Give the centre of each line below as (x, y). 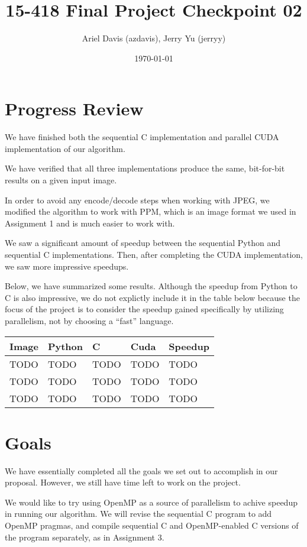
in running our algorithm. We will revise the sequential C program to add (138, 514)
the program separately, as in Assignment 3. (85, 537)
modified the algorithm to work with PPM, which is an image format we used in (151, 211)
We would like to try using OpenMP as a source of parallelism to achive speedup (151, 502)
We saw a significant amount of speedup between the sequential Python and (143, 243)
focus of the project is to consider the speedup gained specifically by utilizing (144, 309)
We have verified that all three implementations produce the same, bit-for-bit (145, 168)
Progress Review (74, 109)
